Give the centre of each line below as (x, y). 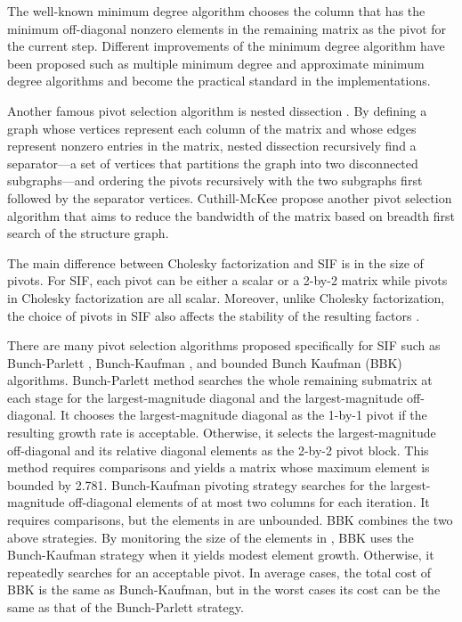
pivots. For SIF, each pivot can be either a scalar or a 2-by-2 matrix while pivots (227, 280)
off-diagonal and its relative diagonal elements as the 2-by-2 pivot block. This (218, 450)
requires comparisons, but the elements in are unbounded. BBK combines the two (230, 520)
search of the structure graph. (88, 233)
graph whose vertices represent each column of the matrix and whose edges (212, 128)
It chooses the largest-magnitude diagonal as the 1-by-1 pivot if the (243, 415)
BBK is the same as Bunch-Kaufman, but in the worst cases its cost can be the (224, 589)
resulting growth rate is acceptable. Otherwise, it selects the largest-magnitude (222, 433)
